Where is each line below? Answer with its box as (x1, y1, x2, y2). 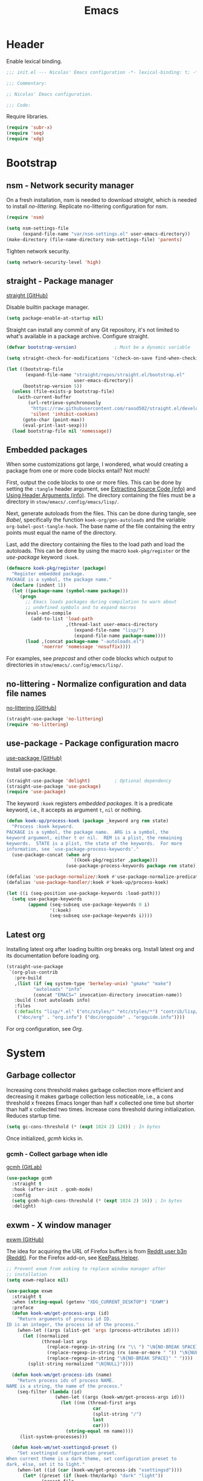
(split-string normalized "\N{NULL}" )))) (28, 1361, 134, 1367)
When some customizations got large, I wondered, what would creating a (6, 460, 188, 468)
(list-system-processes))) (19, 1433, 88, 1440)
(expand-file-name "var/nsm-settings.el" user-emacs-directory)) (22, 231, 190, 237)
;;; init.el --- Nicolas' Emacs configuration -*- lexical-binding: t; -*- (6, 69, 201, 76)
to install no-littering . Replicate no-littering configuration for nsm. (6, 203, 168, 210)
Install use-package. (6, 766, 57, 773)
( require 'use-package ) (6, 789, 66, 795)
